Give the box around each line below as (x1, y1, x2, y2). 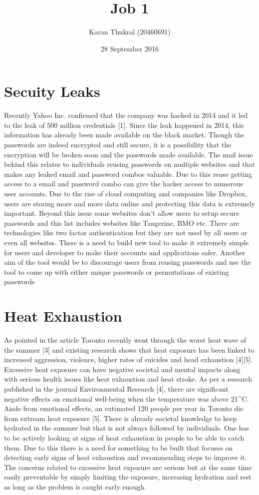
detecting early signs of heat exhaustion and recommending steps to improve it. (4, 452, 247, 463)
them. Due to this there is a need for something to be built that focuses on (4, 442, 233, 453)
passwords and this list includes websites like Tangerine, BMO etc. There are (4, 217, 240, 228)
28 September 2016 (101, 43, 159, 53)
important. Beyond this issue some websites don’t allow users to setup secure (4, 208, 240, 218)
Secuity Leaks (4, 81, 100, 101)
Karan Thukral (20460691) (89, 26, 171, 37)
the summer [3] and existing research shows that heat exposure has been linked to (4, 344, 255, 355)
